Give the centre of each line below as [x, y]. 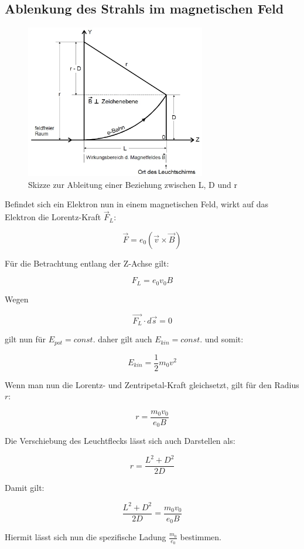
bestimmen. [201, 537]
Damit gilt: [25, 488]
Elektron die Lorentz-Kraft [53, 217]
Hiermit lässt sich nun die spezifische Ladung [86, 537]
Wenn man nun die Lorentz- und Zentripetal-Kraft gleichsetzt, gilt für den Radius [152, 384]
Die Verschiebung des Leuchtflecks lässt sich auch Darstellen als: [120, 441]
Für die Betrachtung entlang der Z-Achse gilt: [87, 263]
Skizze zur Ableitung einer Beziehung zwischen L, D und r [133, 184]
